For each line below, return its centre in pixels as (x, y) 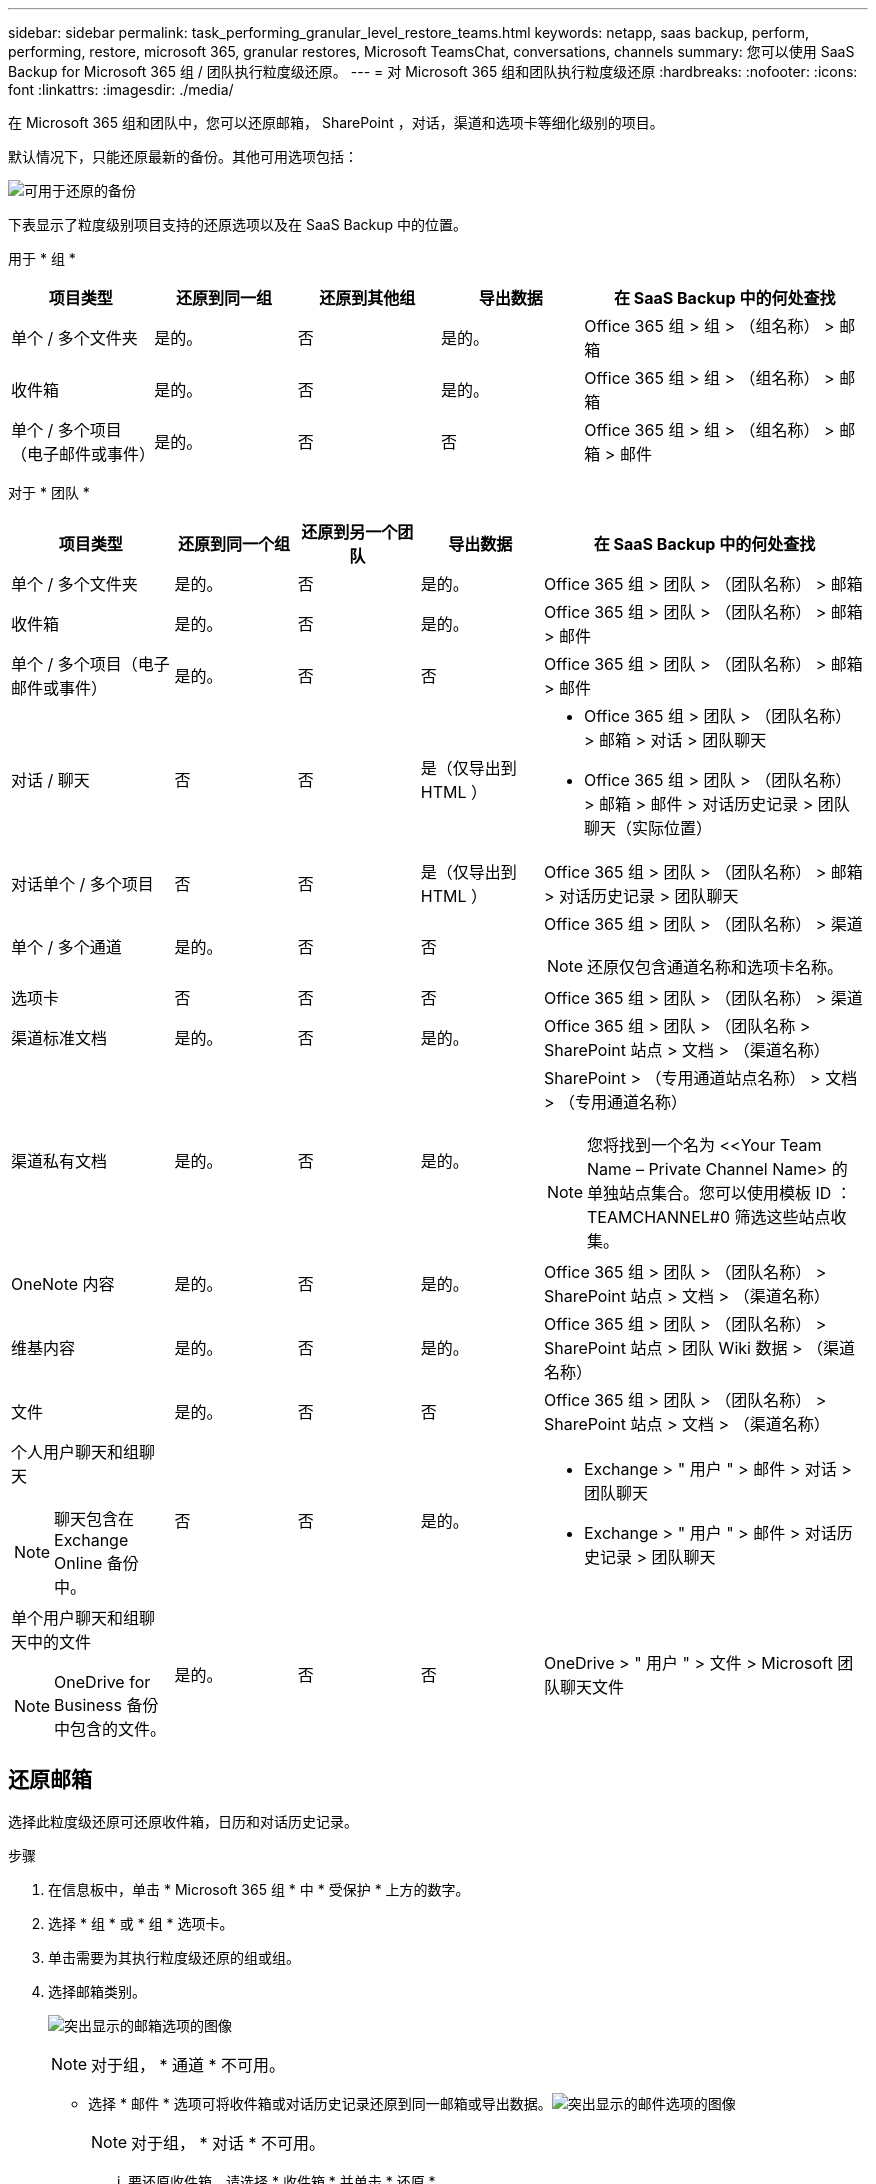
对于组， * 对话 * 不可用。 (228, 2142)
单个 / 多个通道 (66, 947)
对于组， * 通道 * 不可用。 (188, 2064)
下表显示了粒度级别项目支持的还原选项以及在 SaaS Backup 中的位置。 (238, 224)
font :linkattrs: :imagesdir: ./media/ (121, 89)
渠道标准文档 (59, 1038)
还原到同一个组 (234, 544)
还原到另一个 (349, 532)
